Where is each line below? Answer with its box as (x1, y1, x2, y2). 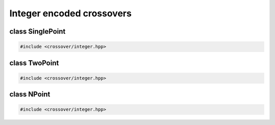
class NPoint (9, 90, 50, 99)
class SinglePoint (9, 27, 66, 36)
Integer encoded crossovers (9, 8, 132, 19)
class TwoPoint (9, 59, 59, 67)
